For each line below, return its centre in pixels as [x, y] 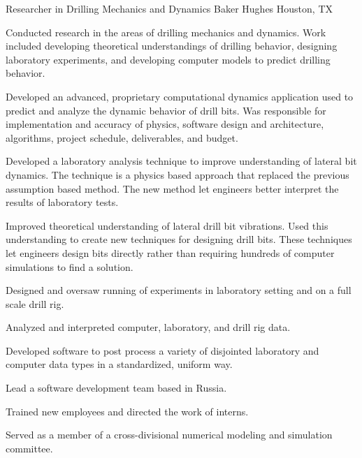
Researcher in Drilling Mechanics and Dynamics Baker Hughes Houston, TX [169, 8]
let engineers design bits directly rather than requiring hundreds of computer [170, 252]
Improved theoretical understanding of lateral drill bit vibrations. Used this [167, 225]
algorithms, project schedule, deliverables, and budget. [122, 137]
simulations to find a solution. [70, 266]
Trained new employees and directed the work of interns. [127, 411]
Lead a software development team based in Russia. [116, 388]
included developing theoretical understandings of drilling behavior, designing [172, 46]
